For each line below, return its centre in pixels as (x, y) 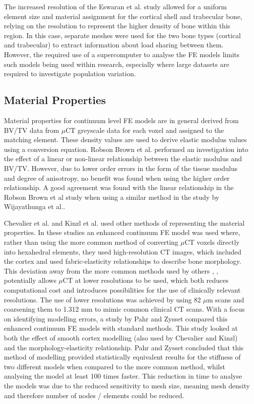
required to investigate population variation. (70, 74)
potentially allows (30, 280)
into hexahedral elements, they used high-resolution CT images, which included (123, 251)
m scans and (226, 299)
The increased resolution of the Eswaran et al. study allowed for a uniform (116, 6)
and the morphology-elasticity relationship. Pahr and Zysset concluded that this (124, 347)
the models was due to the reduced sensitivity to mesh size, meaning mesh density (127, 385)
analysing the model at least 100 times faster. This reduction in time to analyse (123, 376)
